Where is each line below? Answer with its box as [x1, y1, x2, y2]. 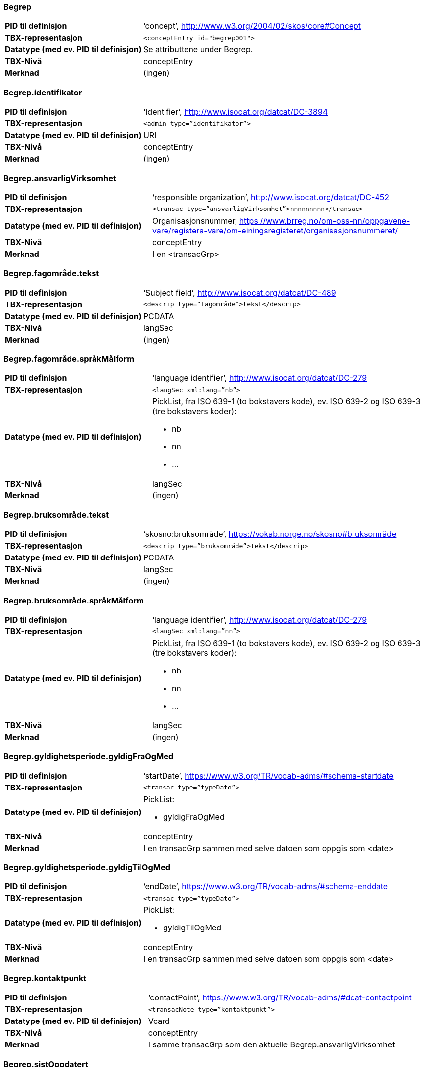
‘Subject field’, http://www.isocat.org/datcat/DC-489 [143, 287, 336, 298]
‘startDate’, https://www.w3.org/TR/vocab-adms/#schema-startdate [143, 770, 394, 781]
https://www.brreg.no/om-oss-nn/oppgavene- [239, 215, 410, 226]
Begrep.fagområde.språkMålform [3, 354, 135, 364]
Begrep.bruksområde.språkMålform [3, 595, 144, 605]
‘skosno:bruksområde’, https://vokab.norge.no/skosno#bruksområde [143, 529, 397, 539]
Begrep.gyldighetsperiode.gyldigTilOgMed [3, 862, 171, 872]
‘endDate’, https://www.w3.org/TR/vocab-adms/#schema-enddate [143, 881, 388, 892]
